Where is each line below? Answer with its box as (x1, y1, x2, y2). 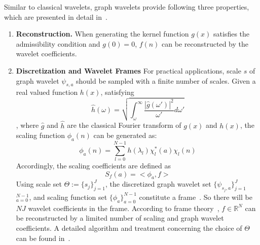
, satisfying (100, 87, 134, 97)
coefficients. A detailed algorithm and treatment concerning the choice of (16, 222, 242, 233)
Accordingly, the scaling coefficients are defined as (16, 160, 171, 171)
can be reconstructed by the (162, 38, 248, 49)
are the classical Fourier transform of (67, 120, 181, 130)
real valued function (16, 87, 78, 97)
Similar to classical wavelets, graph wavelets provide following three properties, (4, 2, 249, 12)
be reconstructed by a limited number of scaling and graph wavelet (16, 213, 224, 223)
